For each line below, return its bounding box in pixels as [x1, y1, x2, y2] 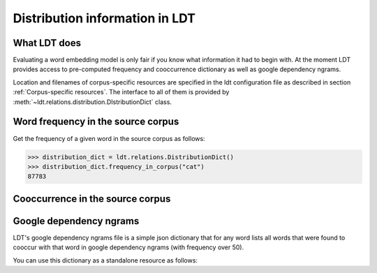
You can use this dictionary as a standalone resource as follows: [13, 256, 198, 265]
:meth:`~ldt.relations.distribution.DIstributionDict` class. [13, 98, 172, 106]
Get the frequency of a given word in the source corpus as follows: [13, 134, 205, 142]
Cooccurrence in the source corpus [13, 193, 171, 205]
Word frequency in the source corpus [13, 116, 179, 128]
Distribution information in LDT [13, 10, 195, 26]
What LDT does [13, 37, 82, 49]
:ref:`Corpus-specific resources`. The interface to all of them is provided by [13, 88, 230, 96]
